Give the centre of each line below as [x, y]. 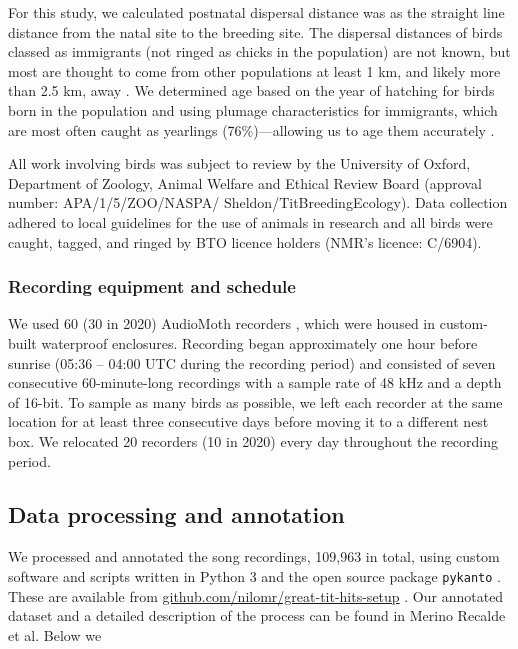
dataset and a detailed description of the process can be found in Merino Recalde [257, 615]
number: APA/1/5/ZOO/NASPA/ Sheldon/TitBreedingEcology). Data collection [258, 202]
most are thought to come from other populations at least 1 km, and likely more [254, 70]
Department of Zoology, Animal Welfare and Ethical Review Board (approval [245, 182]
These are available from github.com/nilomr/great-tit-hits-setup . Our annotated [256, 595]
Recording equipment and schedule [152, 286]
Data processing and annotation [176, 514]
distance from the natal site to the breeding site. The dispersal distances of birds [255, 31]
